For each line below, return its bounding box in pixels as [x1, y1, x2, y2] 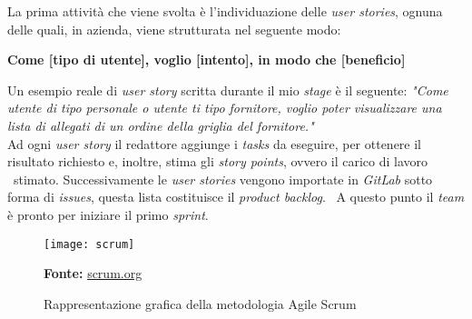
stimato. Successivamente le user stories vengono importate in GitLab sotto [13, 169, 433, 188]
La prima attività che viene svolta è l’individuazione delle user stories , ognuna [7, 2, 443, 20]
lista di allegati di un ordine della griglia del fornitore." [7, 115, 314, 135]
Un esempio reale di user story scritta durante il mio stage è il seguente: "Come [7, 80, 448, 99]
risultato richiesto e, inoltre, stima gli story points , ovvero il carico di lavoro [7, 152, 428, 171]
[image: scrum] [44, 237, 135, 251]
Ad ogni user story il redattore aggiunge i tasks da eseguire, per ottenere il [7, 134, 422, 153]
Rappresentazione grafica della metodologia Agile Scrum [44, 294, 357, 313]
